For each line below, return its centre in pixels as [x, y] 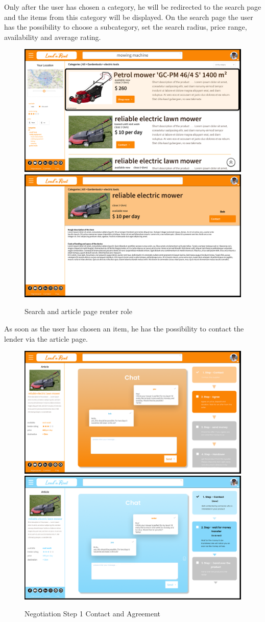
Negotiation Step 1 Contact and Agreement [93, 614]
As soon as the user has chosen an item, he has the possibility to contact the [124, 329]
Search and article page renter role [78, 311]
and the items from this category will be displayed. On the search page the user [129, 17]
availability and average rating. [53, 37]
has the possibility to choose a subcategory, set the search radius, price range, [126, 27]
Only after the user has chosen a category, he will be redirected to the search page [133, 7]
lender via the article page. [46, 338]
